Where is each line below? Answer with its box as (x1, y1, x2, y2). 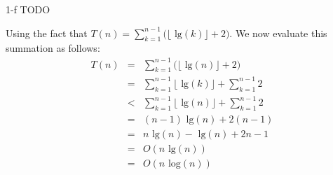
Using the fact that (6, 25, 88, 40)
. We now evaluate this (229, 25, 327, 40)
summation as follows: (6, 41, 100, 55)
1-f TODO (6, 2, 50, 16)
